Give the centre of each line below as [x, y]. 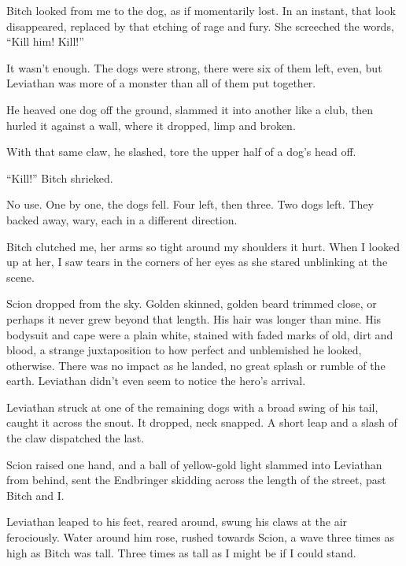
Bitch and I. [35, 495]
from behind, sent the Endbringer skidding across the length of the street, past [196, 480]
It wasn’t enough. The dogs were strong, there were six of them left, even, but [194, 67]
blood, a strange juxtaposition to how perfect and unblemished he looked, [184, 350]
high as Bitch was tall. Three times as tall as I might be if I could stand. [181, 552]
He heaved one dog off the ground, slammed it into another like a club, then [190, 109]
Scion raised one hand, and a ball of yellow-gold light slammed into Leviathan [194, 464]
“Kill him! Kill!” [45, 41]
